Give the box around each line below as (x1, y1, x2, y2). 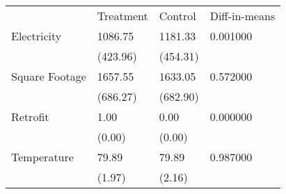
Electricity (11, 28, 62, 44)
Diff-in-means (209, 8, 276, 24)
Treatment (97, 8, 148, 24)
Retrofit (11, 108, 49, 124)
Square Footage (11, 68, 86, 84)
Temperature (11, 149, 74, 165)
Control (159, 8, 196, 24)
